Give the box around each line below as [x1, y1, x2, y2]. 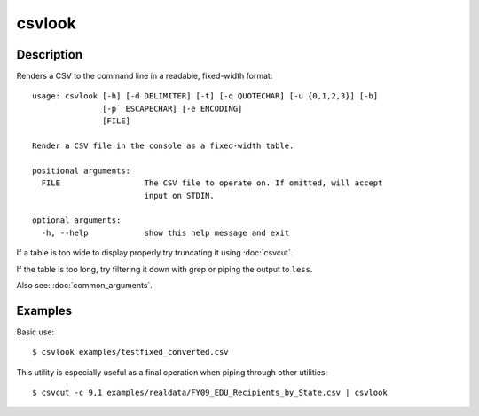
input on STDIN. [144, 191, 215, 200]
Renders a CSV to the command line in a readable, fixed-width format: [16, 71, 273, 82]
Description [16, 47, 83, 62]
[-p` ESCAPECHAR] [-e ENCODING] [102, 103, 243, 114]
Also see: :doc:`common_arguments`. [16, 279, 153, 290]
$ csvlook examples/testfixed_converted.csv [32, 347, 230, 357]
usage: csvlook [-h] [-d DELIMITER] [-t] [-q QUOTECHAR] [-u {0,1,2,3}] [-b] [32, 91, 379, 101]
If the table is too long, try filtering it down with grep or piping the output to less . [16, 263, 313, 274]
